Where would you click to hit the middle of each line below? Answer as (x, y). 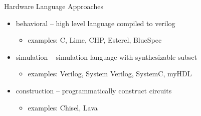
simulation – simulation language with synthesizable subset (107, 56)
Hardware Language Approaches (54, 6)
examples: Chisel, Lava (63, 107)
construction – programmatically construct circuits (94, 90)
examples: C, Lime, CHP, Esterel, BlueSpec (95, 40)
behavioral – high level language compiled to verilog (95, 23)
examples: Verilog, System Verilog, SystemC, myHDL (110, 74)
